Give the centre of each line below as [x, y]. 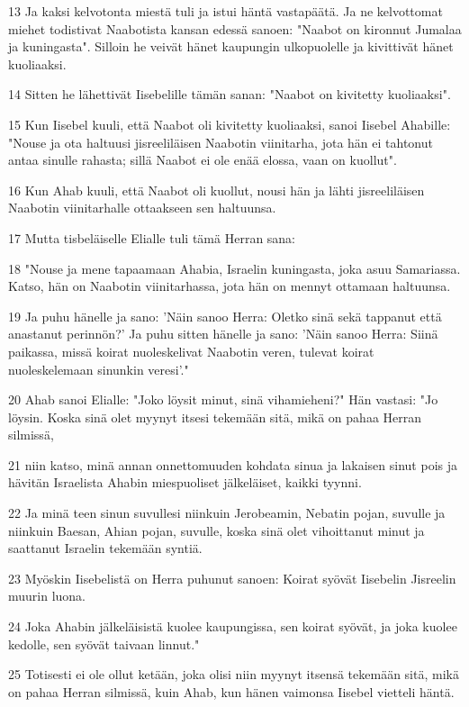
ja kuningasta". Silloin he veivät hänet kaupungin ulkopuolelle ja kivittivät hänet [231, 46]
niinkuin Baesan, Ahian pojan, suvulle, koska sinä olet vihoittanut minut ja [216, 530]
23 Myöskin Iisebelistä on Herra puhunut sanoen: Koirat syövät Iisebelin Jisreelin [232, 578]
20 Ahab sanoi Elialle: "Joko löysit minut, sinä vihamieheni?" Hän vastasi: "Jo [223, 399]
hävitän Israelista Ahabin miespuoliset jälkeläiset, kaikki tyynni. [185, 482]
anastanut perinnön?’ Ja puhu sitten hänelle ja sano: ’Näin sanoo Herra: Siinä [223, 334]
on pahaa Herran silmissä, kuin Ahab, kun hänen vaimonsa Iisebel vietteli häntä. [231, 691]
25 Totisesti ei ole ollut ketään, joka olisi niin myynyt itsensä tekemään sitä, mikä [234, 674]
